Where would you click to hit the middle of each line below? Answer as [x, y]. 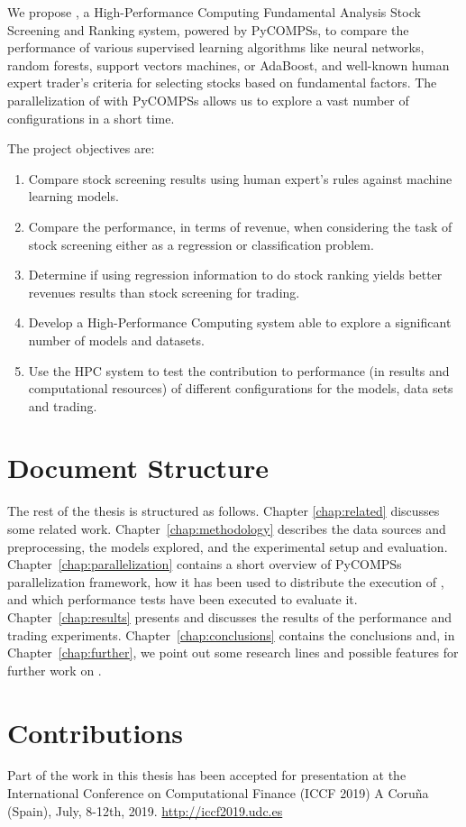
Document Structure [138, 468]
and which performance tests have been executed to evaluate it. [183, 599]
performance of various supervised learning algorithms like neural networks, [216, 47]
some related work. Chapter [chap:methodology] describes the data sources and [227, 528]
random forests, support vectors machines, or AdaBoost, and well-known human [228, 64]
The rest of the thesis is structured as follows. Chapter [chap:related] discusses [224, 511]
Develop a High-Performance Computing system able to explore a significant [240, 322]
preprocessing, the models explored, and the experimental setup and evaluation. [228, 546]
